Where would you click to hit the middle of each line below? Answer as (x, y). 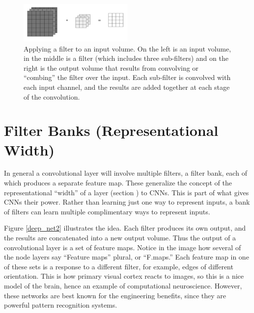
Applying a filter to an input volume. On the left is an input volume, (127, 48)
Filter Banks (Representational (111, 130)
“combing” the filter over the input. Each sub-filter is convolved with (127, 77)
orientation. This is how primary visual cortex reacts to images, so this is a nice (124, 276)
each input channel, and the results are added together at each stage (127, 87)
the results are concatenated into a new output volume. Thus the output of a (120, 238)
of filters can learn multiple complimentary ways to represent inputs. (107, 211)
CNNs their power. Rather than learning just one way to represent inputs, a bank (127, 202)
